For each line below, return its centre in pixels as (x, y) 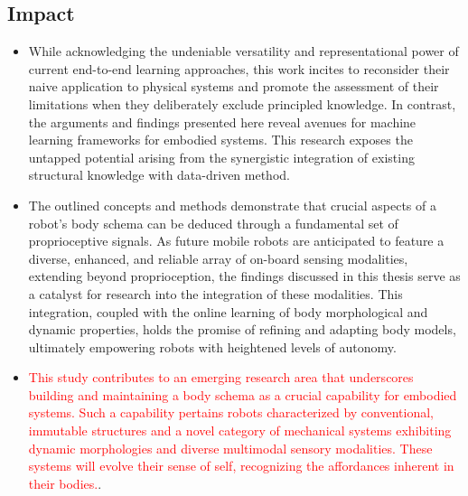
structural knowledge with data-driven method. (159, 175)
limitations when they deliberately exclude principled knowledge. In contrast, (242, 103)
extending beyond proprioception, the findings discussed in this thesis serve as (244, 276)
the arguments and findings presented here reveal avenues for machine (222, 122)
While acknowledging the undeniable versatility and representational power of (243, 51)
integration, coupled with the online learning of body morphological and (228, 311)
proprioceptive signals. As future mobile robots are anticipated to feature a (236, 241)
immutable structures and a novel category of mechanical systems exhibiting (240, 430)
